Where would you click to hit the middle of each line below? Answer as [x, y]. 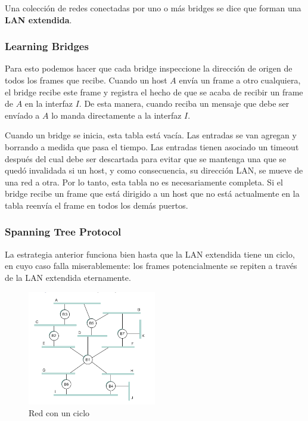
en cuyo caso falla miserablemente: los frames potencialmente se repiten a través [151, 266]
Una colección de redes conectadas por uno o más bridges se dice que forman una [153, 8]
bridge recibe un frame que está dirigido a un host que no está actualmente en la [152, 194]
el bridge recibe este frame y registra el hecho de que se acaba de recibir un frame [154, 92]
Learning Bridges [47, 46]
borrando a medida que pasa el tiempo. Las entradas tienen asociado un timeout [152, 146]
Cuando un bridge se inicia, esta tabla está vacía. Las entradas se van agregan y [151, 135]
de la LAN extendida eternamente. [68, 277]
